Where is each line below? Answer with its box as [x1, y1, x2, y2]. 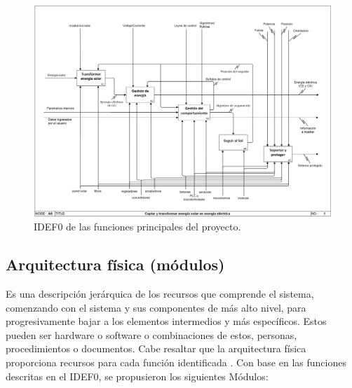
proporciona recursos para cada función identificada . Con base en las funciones [6, 355, 346, 370]
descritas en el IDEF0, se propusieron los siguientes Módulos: [6, 368, 269, 383]
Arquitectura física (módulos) [6, 254, 225, 275]
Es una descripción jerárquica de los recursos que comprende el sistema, [6, 286, 314, 301]
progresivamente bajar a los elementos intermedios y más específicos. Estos [6, 314, 327, 328]
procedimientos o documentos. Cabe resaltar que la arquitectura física [6, 341, 306, 356]
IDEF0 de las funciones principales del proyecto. [34, 219, 241, 234]
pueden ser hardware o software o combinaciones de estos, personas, [6, 327, 297, 342]
